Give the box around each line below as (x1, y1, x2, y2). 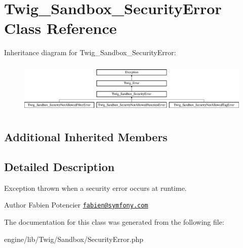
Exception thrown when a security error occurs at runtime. (4, 182, 187, 193)
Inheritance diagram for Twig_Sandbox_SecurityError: (4, 47, 176, 58)
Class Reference (4, 18, 117, 38)
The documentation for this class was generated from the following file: (4, 217, 224, 227)
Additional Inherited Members (4, 129, 168, 145)
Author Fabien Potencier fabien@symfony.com (4, 199, 148, 210)
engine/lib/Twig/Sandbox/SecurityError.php (4, 233, 144, 244)
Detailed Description (4, 159, 115, 175)
